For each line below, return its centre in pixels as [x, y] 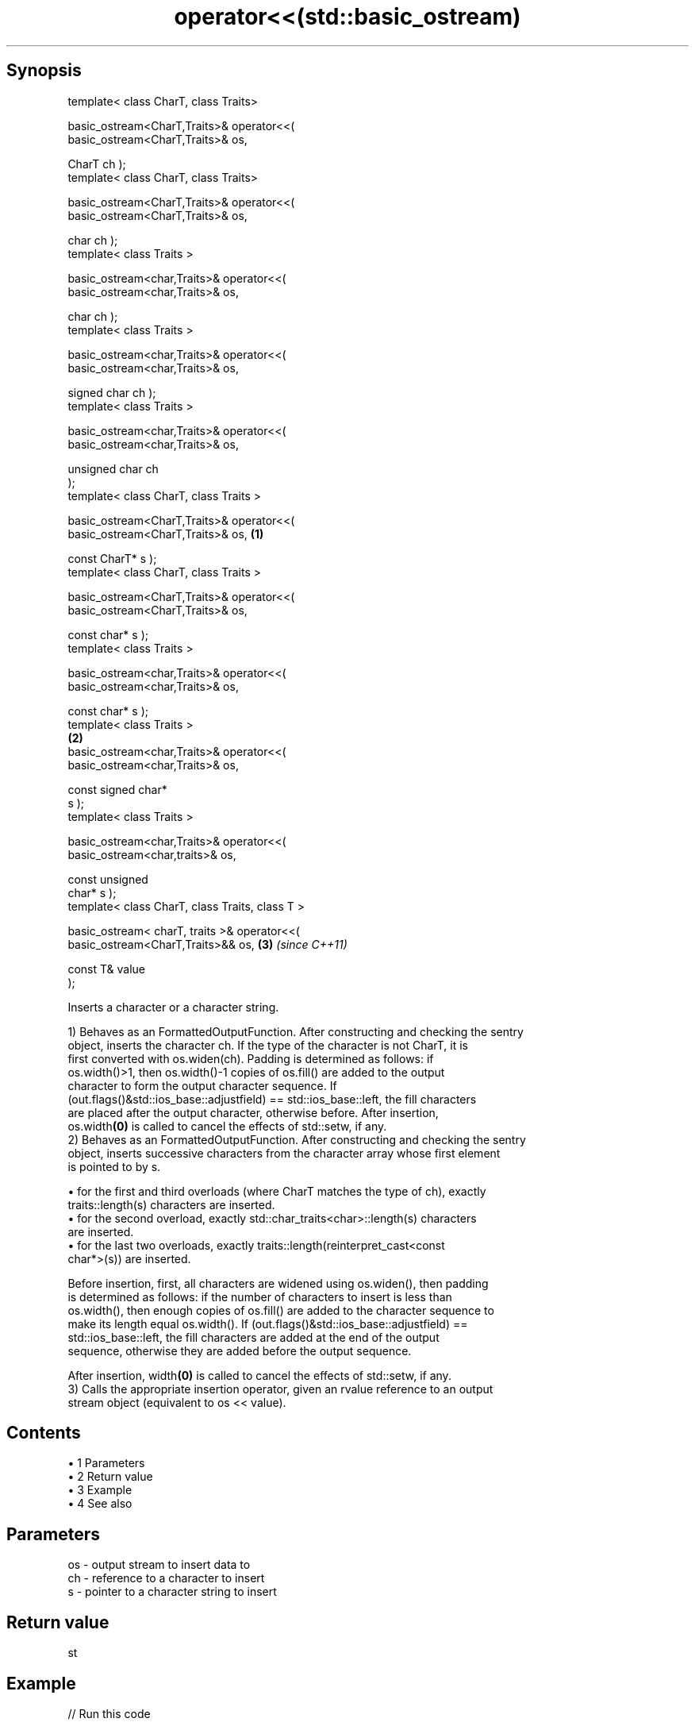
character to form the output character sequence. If [202, 1085]
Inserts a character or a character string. [173, 1007]
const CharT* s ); [112, 558]
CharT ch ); [97, 164]
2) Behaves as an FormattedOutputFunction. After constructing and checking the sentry [297, 1139]
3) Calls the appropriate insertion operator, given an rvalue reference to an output [280, 1389]
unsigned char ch [113, 468]
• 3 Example [100, 1490]
